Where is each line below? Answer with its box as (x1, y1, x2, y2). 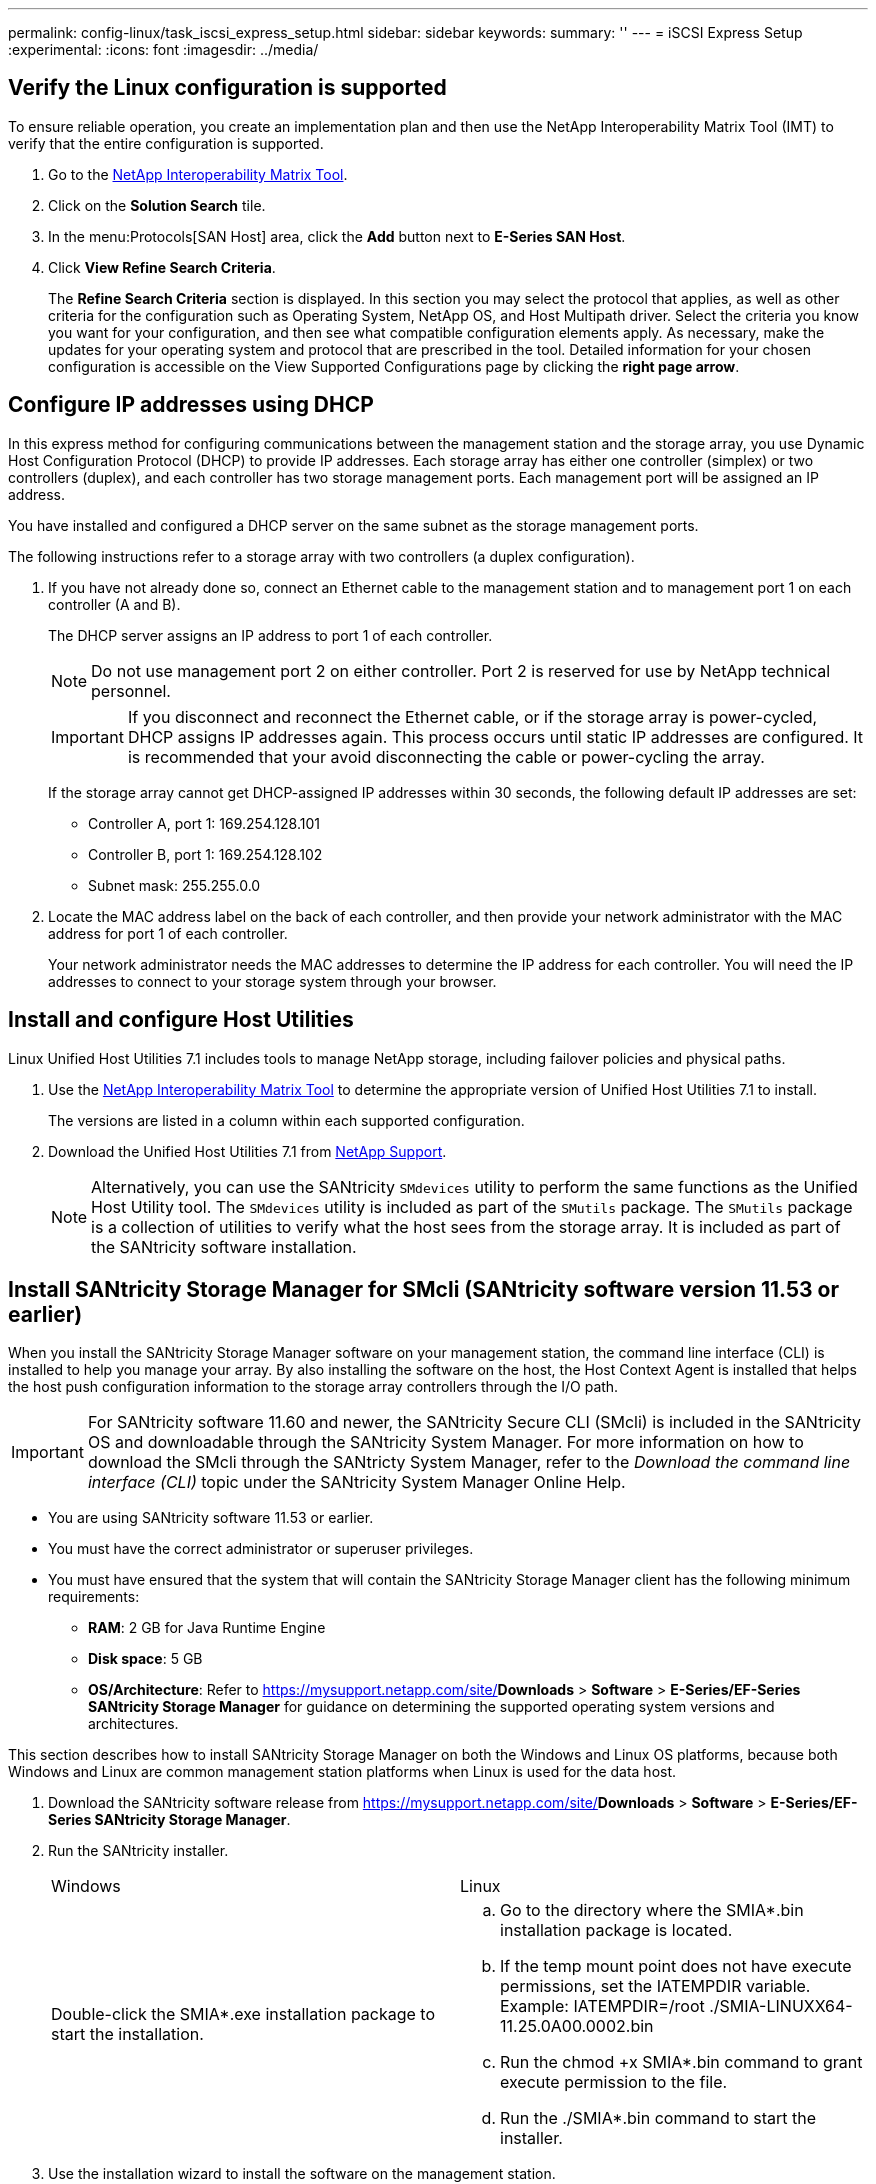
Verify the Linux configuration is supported (8, 75, 447, 101)
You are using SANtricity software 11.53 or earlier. (48, 1509, 374, 1527)
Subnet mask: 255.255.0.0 (88, 876, 261, 894)
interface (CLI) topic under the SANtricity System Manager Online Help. (87, 1472, 626, 1493)
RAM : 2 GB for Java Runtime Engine (88, 1619, 326, 1637)
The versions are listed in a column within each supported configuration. (48, 1111, 525, 1129)
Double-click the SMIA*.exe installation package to (51, 2004, 436, 2025)
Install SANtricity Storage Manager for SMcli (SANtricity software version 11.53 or (8, 1276, 839, 1302)
